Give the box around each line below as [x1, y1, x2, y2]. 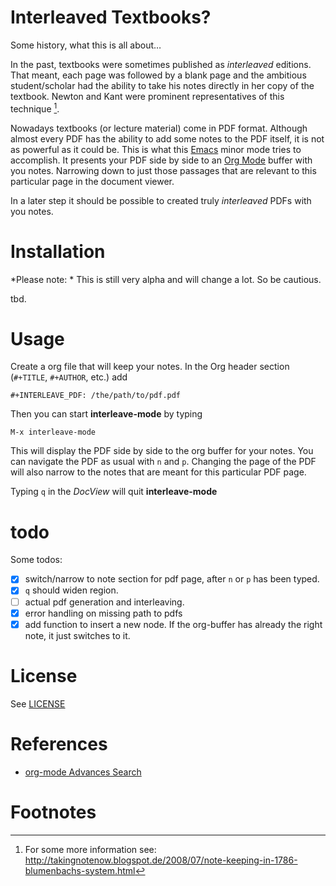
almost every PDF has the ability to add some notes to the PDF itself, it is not [10, 132, 325, 145]
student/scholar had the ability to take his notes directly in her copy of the [10, 79, 315, 91]
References [10, 732, 108, 755]
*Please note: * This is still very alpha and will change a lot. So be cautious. [10, 273, 322, 285]
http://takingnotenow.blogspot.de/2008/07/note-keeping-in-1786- [24, 854, 298, 866]
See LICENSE [10, 697, 66, 710]
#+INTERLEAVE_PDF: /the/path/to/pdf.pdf [10, 391, 182, 401]
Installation [10, 240, 106, 263]
